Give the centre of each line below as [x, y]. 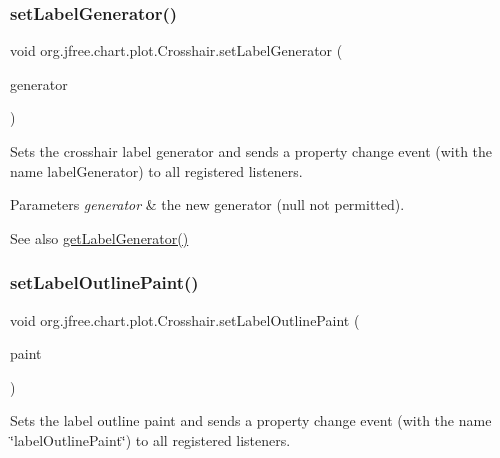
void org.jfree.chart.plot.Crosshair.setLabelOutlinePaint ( [185, 319]
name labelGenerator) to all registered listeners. [156, 170]
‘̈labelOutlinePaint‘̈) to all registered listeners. [150, 439]
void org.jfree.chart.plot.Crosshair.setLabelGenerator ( [176, 50]
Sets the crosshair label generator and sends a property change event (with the [251, 151]
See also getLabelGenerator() [99, 237]
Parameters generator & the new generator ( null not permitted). [207, 204]
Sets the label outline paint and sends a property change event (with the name [251, 420]
